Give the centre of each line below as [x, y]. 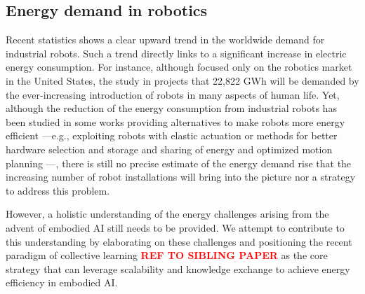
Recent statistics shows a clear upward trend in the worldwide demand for [165, 40]
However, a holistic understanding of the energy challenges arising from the [167, 214]
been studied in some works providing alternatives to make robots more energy [175, 121]
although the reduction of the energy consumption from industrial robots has [171, 108]
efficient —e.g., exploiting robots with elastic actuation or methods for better [172, 135]
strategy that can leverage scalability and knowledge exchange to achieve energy [178, 268]
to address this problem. [58, 190]
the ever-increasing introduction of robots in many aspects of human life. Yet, [173, 94]
